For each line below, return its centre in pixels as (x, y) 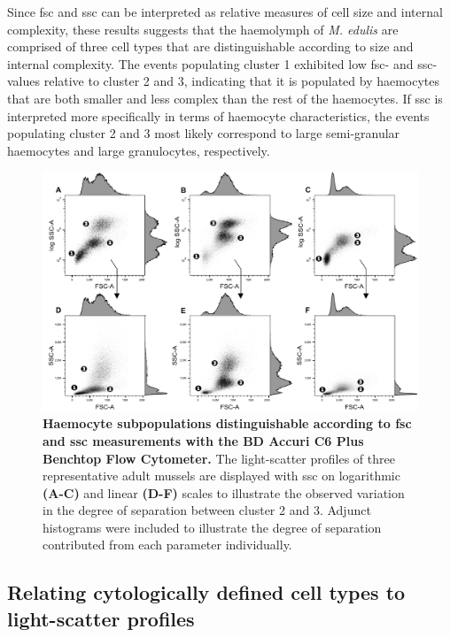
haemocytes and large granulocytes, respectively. (139, 150)
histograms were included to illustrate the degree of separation (212, 527)
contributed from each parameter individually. (167, 545)
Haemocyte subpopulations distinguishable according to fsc (227, 423)
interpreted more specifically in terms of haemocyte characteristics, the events (218, 115)
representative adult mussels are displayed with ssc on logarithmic (221, 476)
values (24, 81)
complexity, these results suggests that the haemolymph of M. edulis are (203, 29)
